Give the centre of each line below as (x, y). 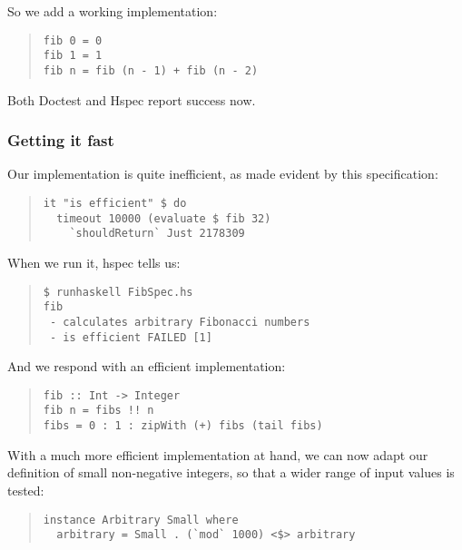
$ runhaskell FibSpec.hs (118, 292)
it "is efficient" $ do (115, 203)
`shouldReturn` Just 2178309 (157, 234)
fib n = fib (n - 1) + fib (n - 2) (151, 70)
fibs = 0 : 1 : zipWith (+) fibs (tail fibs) (183, 426)
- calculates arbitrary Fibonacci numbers (180, 322)
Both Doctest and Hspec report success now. (132, 99)
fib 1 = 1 (73, 56)
